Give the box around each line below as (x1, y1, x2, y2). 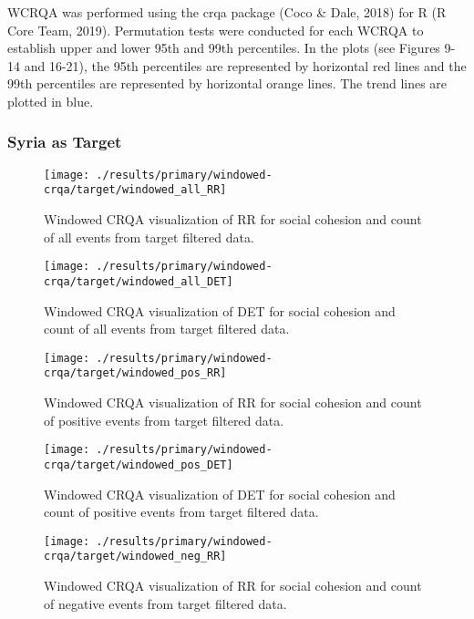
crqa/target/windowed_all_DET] (44, 274, 233, 288)
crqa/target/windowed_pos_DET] (44, 458, 233, 471)
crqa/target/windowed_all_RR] (44, 183, 227, 197)
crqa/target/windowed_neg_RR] (44, 550, 227, 563)
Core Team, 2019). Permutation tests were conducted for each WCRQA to (7, 20, 424, 39)
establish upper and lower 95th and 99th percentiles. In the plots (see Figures (7, 38, 440, 57)
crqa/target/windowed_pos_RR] (44, 366, 227, 380)
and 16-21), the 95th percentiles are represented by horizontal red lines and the (24, 56, 467, 75)
